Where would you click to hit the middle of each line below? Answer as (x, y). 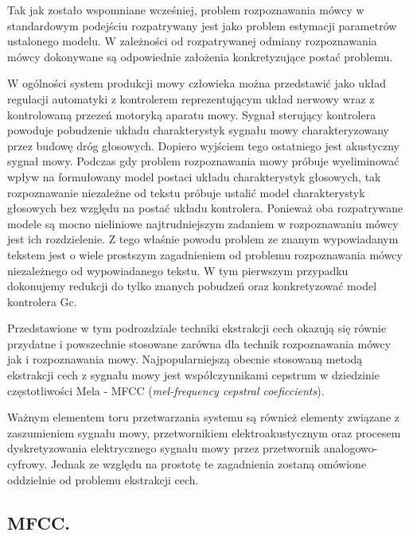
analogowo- (351, 448)
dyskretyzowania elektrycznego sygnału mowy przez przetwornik (164, 448)
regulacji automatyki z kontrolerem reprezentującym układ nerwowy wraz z (191, 98)
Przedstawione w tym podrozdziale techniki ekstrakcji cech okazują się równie (197, 328)
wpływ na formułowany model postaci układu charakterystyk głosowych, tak (194, 176)
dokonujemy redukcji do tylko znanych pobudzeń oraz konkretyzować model (192, 286)
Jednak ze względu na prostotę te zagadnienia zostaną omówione (208, 464)
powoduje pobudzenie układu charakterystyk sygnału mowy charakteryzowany (198, 130)
